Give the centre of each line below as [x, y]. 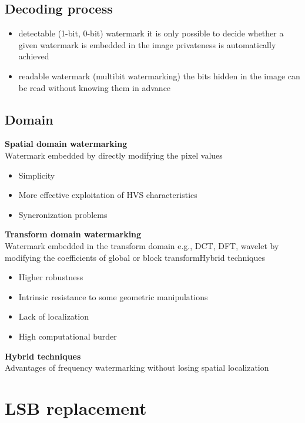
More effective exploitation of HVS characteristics [108, 195]
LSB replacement [76, 407]
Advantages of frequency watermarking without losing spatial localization [137, 367]
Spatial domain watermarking [66, 144]
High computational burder [68, 336]
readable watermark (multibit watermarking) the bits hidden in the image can [159, 75]
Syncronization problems [63, 214]
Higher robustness [51, 277]
